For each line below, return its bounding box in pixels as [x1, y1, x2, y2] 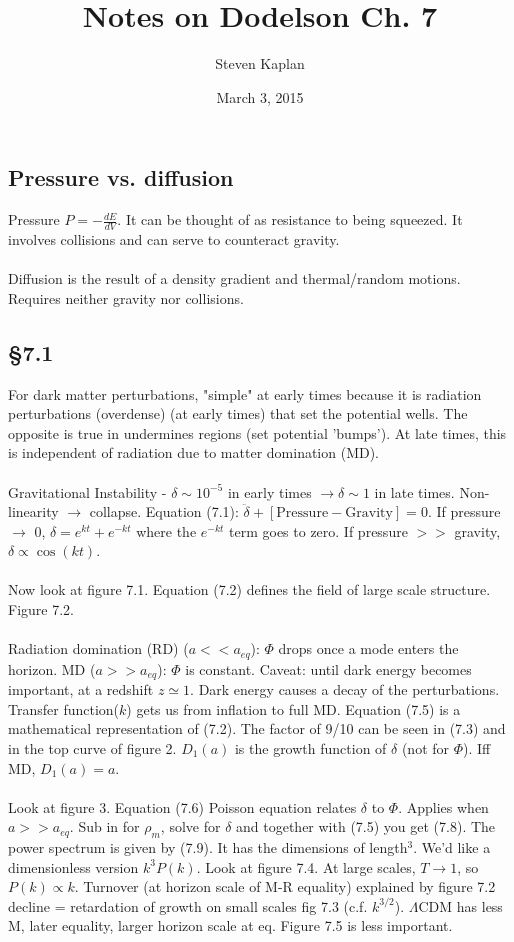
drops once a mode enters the [278, 638, 459, 659]
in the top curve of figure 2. [8, 737, 177, 758]
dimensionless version [8, 856, 139, 877]
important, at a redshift [8, 679, 154, 700]
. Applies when [398, 796, 489, 817]
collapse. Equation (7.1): [89, 501, 239, 522]
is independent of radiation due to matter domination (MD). [8, 442, 380, 463]
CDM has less [418, 895, 503, 916]
